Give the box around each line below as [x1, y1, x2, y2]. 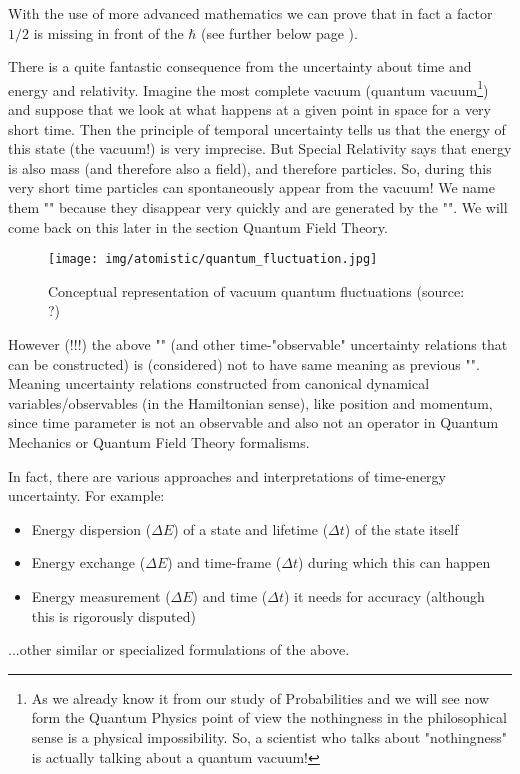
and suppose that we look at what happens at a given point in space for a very [8, 99, 491, 120]
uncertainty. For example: [8, 485, 165, 506]
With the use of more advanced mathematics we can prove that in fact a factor [8, 3, 493, 23]
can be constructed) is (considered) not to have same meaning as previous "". [8, 353, 480, 374]
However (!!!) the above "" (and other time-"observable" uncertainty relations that [8, 334, 508, 355]
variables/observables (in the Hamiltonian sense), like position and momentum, [8, 392, 493, 413]
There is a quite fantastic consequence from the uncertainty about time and [8, 56, 472, 77]
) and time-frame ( [167, 552, 282, 573]
